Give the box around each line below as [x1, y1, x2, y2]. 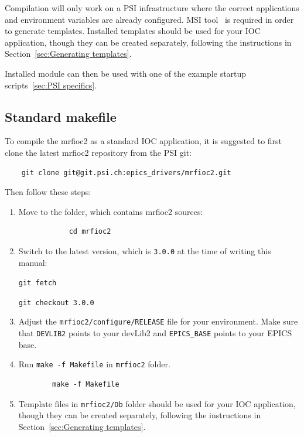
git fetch [18, 279, 57, 288]
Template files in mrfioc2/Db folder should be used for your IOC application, [18, 397, 296, 409]
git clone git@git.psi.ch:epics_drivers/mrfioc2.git [21, 168, 231, 177]
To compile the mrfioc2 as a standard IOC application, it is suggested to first [5, 135, 282, 147]
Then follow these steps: [5, 186, 91, 198]
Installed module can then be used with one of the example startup [5, 67, 247, 79]
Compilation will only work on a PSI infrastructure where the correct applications [5, 2, 299, 13]
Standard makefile [5, 107, 117, 125]
